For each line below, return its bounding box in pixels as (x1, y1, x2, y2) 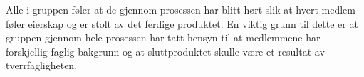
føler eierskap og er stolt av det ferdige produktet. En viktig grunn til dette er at (6, 16, 358, 31)
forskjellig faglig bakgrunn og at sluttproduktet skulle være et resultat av (6, 43, 325, 58)
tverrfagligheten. (6, 58, 78, 73)
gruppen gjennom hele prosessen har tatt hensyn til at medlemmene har (6, 30, 321, 45)
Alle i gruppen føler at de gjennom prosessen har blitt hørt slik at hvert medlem (6, 2, 355, 16)
